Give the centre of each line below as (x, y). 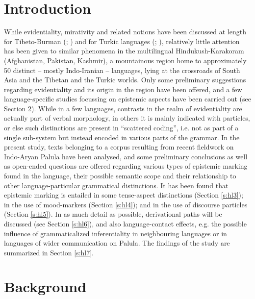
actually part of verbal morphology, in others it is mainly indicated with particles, (127, 118)
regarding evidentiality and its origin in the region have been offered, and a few (123, 89)
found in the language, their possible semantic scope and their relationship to (120, 176)
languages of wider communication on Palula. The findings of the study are (117, 243)
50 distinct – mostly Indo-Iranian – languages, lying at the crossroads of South (122, 70)
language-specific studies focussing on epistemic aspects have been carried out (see (127, 99)
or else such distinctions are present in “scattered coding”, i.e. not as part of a (121, 128)
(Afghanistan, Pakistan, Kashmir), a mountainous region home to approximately (125, 60)
